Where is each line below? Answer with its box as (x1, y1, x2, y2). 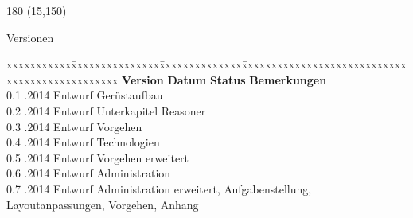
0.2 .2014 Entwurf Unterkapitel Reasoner (6, 102, 206, 119)
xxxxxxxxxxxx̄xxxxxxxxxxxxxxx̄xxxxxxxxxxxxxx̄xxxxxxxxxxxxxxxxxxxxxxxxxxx (6, 56, 407, 72)
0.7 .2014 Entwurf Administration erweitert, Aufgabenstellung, (6, 180, 312, 197)
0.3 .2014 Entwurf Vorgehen (6, 118, 142, 134)
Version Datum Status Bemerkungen (122, 71, 327, 88)
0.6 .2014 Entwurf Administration (6, 165, 171, 181)
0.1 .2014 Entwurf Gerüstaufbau (6, 87, 163, 103)
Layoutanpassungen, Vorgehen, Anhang (6, 196, 199, 212)
